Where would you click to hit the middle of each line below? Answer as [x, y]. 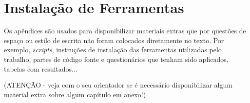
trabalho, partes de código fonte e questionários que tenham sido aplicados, [116, 59]
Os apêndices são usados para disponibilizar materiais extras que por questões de [125, 31]
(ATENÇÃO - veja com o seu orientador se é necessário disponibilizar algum [118, 85]
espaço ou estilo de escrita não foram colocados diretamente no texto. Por [114, 40]
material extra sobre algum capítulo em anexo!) [75, 94]
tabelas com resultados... [41, 68]
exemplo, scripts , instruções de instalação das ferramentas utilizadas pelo [113, 50]
